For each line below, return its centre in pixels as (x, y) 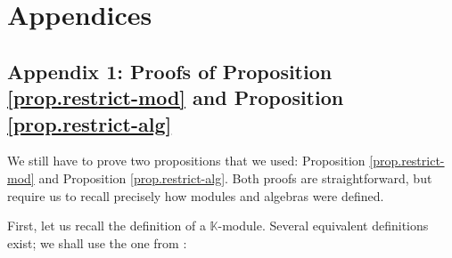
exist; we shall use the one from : (97, 242)
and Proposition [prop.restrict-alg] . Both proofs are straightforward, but (235, 177)
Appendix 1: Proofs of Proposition (170, 71)
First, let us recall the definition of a (107, 226)
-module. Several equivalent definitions (323, 226)
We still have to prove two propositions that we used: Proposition (186, 161)
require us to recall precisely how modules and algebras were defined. (196, 195)
